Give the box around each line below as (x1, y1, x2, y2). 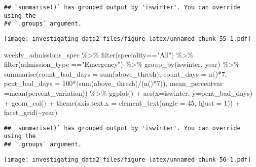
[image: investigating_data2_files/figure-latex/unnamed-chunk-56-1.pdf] (4, 156, 252, 163)
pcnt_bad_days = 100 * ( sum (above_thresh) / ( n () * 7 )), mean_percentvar (4, 78, 223, 88)
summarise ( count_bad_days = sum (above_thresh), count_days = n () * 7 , (4, 68, 227, 79)
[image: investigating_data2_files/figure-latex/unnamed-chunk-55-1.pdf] (4, 35, 252, 42)
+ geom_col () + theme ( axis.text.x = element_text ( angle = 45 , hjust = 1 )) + (4, 97, 241, 108)
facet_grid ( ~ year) (4, 107, 58, 117)
